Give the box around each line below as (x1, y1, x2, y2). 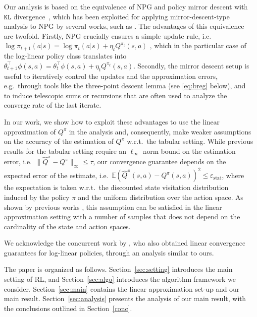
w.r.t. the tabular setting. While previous (127, 136, 253, 146)
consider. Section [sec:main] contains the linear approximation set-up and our (4, 283, 240, 294)
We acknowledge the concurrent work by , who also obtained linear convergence (4, 238, 246, 248)
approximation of (4, 126, 56, 136)
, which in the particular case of (150, 40, 247, 51)
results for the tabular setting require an (4, 145, 127, 156)
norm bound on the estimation (143, 145, 236, 156)
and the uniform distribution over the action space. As (78, 191, 244, 202)
